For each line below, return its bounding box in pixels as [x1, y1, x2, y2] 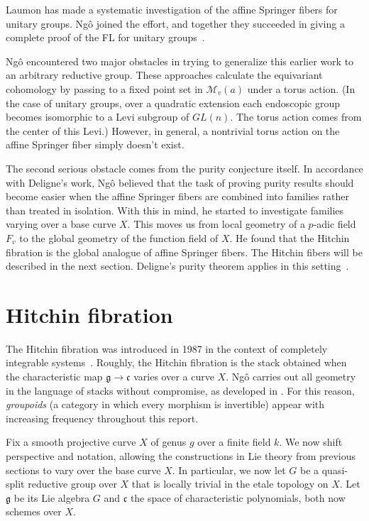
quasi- [321, 462, 348, 477]
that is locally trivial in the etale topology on [131, 476, 329, 491]
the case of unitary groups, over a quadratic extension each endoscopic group [6, 95, 341, 110]
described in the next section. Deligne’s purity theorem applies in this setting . [6, 258, 349, 273]
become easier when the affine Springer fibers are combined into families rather [6, 189, 349, 204]
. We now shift [279, 434, 343, 449]
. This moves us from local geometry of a [127, 216, 305, 231]
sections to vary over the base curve [6, 462, 161, 477]
